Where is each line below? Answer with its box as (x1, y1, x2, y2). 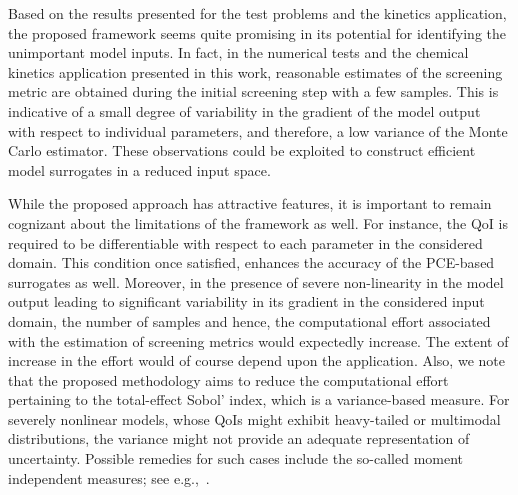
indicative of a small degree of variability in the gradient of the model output (8, 100, 481, 121)
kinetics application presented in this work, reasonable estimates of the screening (8, 61, 503, 82)
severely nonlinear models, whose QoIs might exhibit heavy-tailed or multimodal (8, 408, 501, 429)
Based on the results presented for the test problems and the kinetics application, (8, 3, 507, 23)
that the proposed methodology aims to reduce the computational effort (8, 369, 449, 390)
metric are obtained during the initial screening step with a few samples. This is (8, 81, 499, 102)
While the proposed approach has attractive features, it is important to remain (8, 193, 492, 214)
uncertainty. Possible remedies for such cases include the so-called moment (8, 448, 464, 469)
